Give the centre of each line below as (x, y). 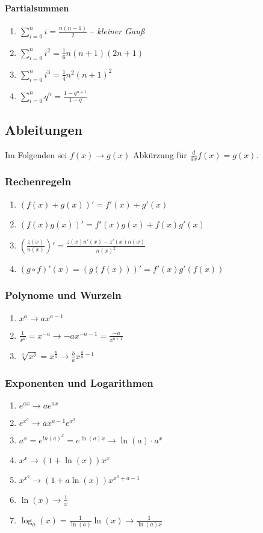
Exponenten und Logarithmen (79, 382)
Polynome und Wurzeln (63, 295)
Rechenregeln (38, 181)
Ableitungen (44, 129)
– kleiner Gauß (117, 31)
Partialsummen (37, 8)
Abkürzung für (160, 154)
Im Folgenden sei (36, 154)
